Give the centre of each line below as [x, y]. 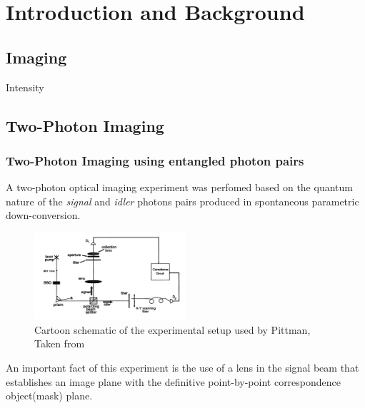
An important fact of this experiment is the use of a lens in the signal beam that [182, 368]
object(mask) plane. [49, 396]
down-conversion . [43, 215]
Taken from [60, 343]
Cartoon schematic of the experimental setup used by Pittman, [172, 329]
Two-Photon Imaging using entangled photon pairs [155, 160]
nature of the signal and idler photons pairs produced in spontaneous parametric [182, 201]
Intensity [25, 87]
